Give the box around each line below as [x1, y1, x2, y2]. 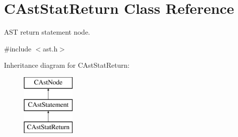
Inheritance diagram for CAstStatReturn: [4, 60, 130, 70]
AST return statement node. [4, 27, 90, 37]
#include [4, 43, 32, 53]
